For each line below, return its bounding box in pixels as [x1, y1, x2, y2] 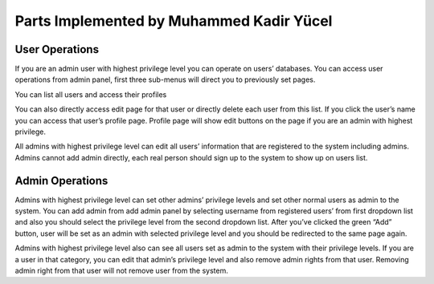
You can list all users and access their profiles [14, 89, 167, 99]
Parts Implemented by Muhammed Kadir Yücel [14, 12, 333, 30]
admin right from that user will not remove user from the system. [14, 266, 228, 276]
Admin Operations [14, 173, 108, 188]
